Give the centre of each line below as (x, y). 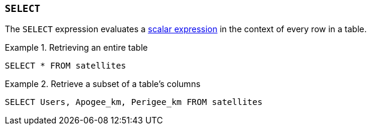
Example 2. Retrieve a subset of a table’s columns (103, 84)
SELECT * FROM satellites (66, 66)
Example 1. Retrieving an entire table (76, 48)
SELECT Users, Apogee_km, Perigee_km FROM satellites (134, 102)
